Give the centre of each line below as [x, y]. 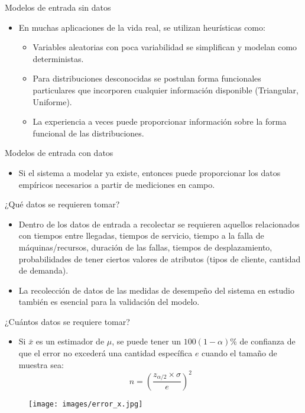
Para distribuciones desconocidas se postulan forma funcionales [147, 78]
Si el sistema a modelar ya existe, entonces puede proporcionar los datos [150, 172]
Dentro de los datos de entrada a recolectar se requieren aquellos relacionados [159, 224]
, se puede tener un [147, 341]
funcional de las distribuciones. [88, 133]
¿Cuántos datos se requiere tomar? [67, 321]
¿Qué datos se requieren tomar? [62, 204]
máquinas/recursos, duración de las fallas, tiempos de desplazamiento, [145, 247]
